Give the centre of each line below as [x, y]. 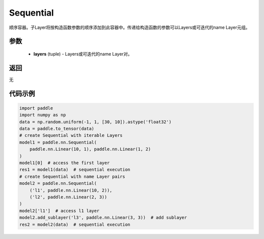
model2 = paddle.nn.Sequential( [58, 184]
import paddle [36, 108]
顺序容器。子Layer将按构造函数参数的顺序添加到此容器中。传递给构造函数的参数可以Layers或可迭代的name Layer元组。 [130, 27]
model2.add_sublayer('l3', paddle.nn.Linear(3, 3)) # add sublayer [103, 218]
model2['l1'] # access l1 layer [59, 211]
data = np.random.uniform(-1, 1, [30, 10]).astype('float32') [95, 122]
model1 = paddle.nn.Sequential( [58, 142]
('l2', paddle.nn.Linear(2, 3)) [68, 197]
